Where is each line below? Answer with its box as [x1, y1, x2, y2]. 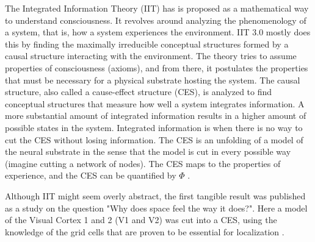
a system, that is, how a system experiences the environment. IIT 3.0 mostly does [5, 26, 311, 38]
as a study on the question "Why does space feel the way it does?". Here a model [5, 201, 308, 214]
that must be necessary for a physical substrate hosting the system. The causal [5, 73, 300, 86]
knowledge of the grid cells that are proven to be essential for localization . [5, 225, 284, 238]
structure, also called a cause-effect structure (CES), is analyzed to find [5, 85, 272, 98]
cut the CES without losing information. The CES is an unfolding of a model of [5, 133, 303, 146]
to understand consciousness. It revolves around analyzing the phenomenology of [5, 13, 306, 26]
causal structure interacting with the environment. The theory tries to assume [5, 49, 297, 62]
